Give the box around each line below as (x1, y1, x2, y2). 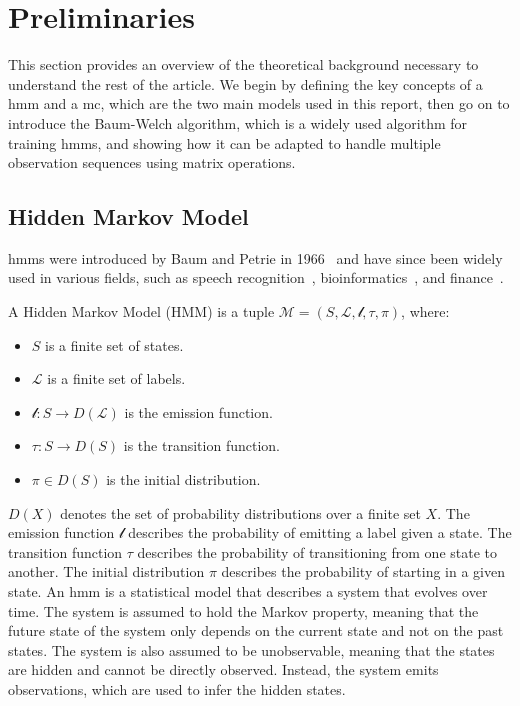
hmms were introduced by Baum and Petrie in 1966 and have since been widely (8, 247, 503, 268)
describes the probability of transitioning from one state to (137, 541, 497, 562)
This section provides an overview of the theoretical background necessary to (8, 54, 479, 75)
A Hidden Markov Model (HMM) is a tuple (8, 301, 275, 322)
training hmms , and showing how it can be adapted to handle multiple (8, 132, 441, 153)
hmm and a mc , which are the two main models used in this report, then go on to (8, 93, 510, 114)
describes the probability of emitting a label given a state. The (128, 522, 512, 543)
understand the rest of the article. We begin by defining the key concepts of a (8, 73, 483, 94)
